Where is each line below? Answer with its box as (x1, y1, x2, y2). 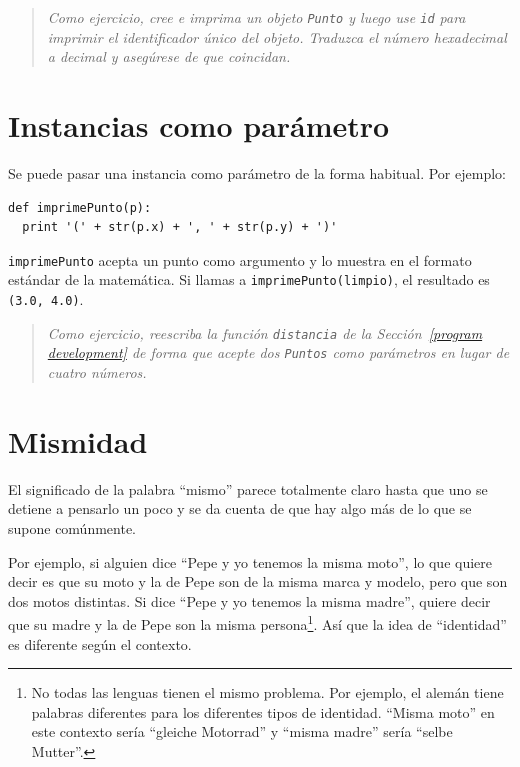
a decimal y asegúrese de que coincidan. (47, 46, 291, 67)
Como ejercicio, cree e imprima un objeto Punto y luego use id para (47, 7, 466, 27)
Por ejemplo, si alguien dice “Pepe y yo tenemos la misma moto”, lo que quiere (8, 551, 493, 572)
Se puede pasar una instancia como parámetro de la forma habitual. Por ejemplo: (8, 162, 506, 183)
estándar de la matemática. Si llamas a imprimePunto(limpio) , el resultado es (8, 269, 490, 290)
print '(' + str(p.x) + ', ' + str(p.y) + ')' (22, 220, 338, 235)
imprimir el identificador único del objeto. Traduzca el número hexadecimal (47, 26, 507, 47)
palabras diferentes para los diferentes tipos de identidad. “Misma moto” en (31, 701, 495, 722)
